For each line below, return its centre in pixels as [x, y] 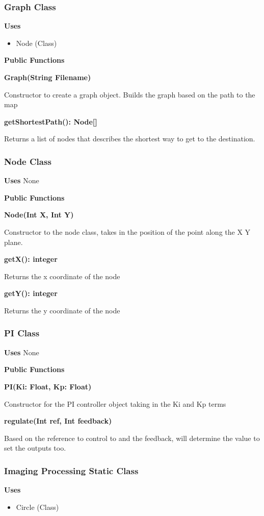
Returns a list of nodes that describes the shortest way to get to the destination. [130, 139]
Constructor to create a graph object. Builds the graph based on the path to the [130, 94]
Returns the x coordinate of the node [62, 276]
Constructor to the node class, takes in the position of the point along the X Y [127, 231]
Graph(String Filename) [48, 77]
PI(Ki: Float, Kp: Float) [48, 386]
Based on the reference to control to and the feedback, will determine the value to [132, 438]
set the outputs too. [35, 448]
